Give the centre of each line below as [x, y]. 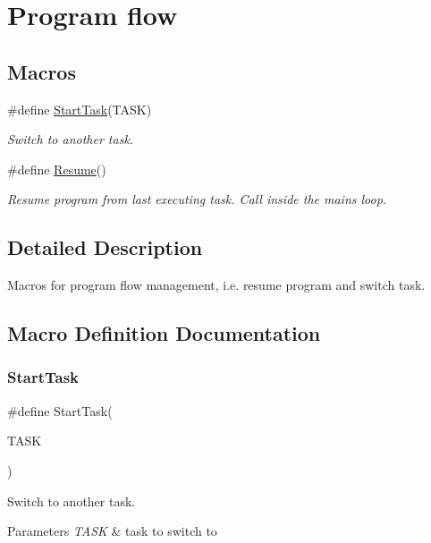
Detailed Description [105, 247]
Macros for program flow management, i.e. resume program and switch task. [216, 285]
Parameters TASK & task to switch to [112, 531]
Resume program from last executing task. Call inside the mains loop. [197, 199]
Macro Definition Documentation [164, 333]
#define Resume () [57, 169]
